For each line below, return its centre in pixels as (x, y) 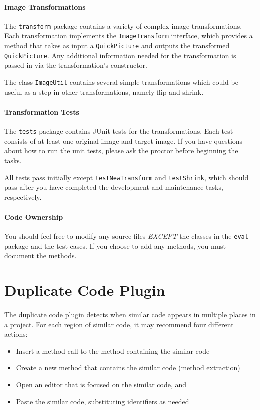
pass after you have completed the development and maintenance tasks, (114, 187)
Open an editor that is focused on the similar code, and (101, 385)
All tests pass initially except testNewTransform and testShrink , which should (126, 177)
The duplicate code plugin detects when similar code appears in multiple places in (130, 314)
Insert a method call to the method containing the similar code (113, 350)
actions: (16, 334)
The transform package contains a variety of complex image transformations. (123, 25)
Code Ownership (34, 216)
